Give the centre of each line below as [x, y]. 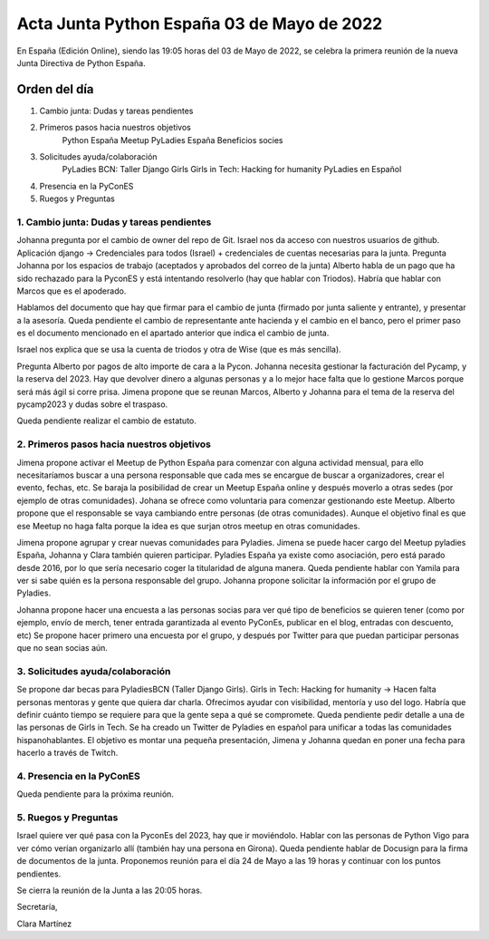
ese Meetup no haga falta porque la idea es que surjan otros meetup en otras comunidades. [188, 526]
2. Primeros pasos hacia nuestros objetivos [114, 444]
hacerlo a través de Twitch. [67, 753]
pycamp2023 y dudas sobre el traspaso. [92, 404]
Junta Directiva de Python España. [81, 63]
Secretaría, [37, 907]
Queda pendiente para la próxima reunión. [95, 794]
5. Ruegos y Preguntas [67, 818]
